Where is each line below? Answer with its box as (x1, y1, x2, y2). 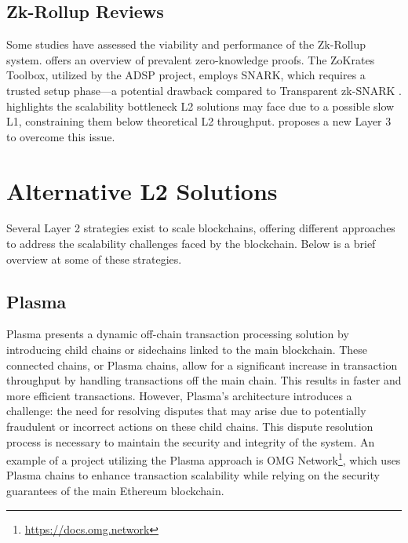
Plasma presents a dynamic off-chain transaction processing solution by (6, 326, 349, 342)
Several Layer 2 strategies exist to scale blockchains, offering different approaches (6, 220, 395, 236)
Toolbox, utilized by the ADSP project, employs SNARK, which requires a (6, 67, 366, 83)
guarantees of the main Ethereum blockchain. (6, 483, 224, 499)
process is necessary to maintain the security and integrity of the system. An (6, 433, 375, 450)
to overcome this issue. (6, 128, 115, 144)
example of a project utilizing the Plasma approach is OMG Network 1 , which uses (6, 450, 401, 468)
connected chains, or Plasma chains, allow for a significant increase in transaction (6, 356, 398, 373)
